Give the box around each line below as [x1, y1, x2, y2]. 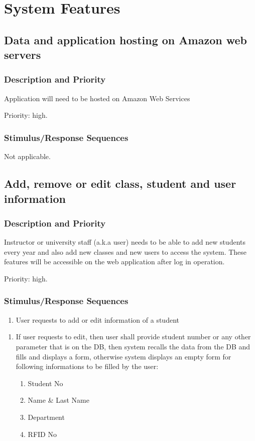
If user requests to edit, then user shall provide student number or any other [16, 331, 251, 342]
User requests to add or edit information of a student [16, 314, 179, 325]
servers [4, 47, 41, 62]
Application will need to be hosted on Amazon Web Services [4, 93, 190, 103]
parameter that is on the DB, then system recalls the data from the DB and [16, 341, 250, 351]
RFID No [28, 428, 57, 439]
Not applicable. [4, 151, 51, 162]
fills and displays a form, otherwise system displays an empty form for [16, 351, 231, 361]
